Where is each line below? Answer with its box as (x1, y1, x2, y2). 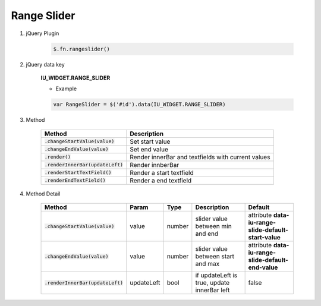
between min (195, 222, 232, 231)
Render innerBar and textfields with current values (130, 153, 270, 161)
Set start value (130, 137, 171, 146)
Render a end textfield (130, 176, 192, 184)
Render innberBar (130, 160, 180, 169)
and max (195, 260, 220, 268)
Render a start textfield (130, 168, 194, 176)
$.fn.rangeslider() (53, 45, 110, 52)
